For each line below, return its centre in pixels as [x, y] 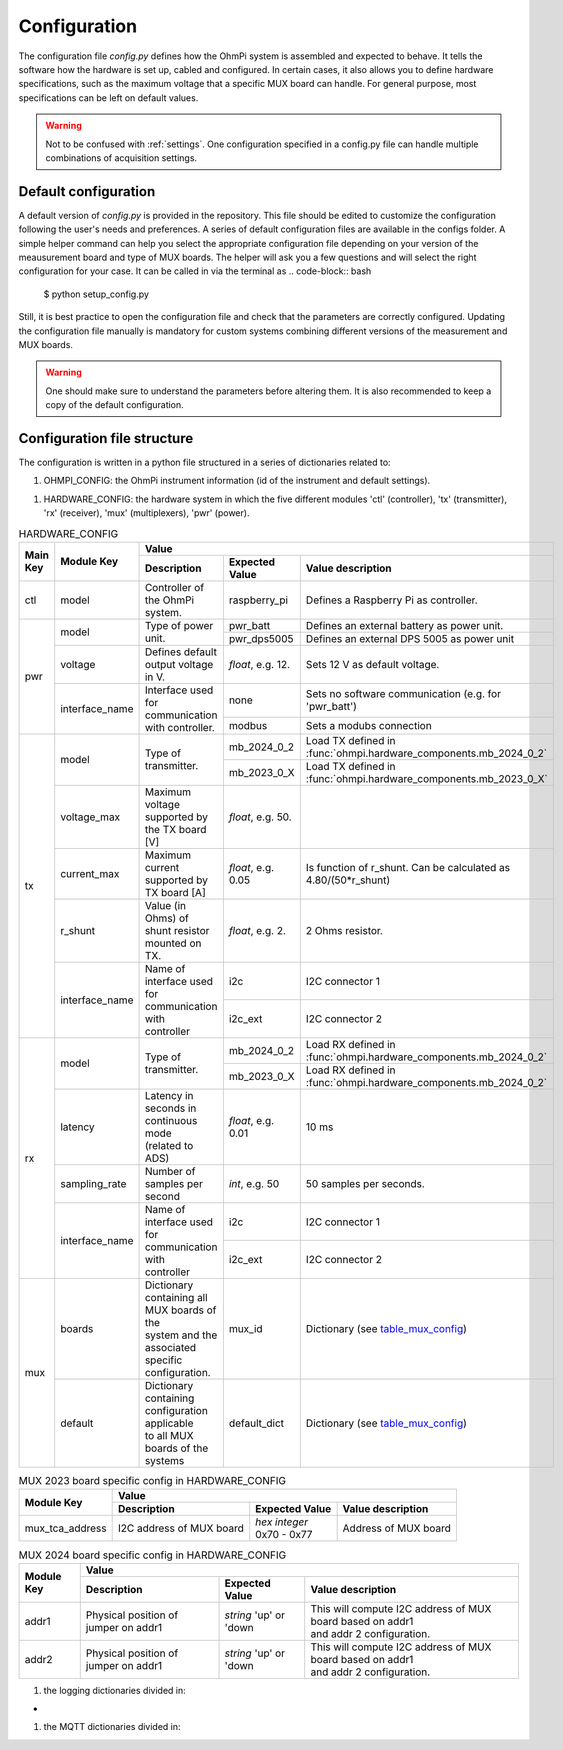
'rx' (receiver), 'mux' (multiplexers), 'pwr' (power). [146, 513]
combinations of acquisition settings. [121, 157]
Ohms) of [166, 918]
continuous [171, 1120]
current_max [90, 873]
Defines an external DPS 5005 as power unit [410, 638]
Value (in [165, 905]
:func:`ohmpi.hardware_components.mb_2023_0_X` [427, 778]
